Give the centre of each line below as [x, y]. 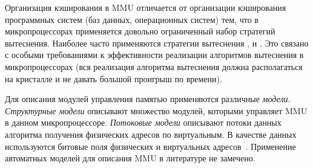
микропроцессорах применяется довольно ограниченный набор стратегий [140, 31]
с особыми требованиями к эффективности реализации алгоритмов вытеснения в [154, 55]
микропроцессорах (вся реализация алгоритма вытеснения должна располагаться [154, 66]
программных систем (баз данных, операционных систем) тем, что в [132, 19]
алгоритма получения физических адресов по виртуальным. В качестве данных [151, 134]
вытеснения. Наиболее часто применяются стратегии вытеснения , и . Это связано [157, 43]
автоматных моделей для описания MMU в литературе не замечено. [130, 158]
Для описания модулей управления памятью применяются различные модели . [148, 99]
